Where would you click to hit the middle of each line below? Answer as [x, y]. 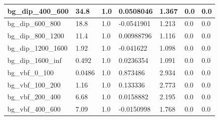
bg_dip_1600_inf [35, 60]
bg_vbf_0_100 [31, 72]
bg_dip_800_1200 [36, 36]
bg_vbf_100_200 [34, 84]
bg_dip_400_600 [38, 11]
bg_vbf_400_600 [34, 109]
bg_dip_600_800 [34, 23]
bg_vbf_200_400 [34, 97]
